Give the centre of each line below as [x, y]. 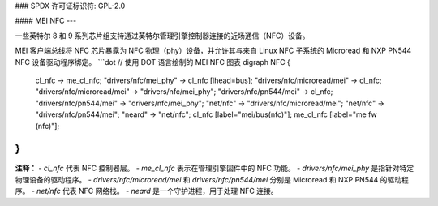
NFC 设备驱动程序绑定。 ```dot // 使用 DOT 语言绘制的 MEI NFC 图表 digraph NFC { [153, 62]
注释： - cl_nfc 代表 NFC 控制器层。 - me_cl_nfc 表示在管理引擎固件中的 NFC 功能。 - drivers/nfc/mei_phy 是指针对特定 [215, 168]
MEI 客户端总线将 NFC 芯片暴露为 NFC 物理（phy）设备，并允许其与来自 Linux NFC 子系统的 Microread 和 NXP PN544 [213, 51]
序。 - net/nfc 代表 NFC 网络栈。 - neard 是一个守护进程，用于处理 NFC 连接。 [146, 191]
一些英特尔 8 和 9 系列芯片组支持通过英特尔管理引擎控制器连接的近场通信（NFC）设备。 [162, 36]
